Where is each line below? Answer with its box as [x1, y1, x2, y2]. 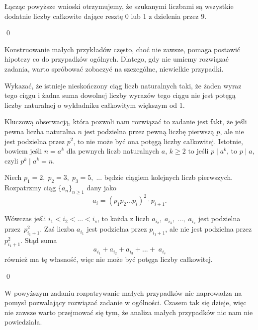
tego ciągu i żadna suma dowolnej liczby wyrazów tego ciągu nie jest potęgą [4, 90, 236, 100]
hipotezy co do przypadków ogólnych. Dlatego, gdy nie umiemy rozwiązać [4, 54, 229, 64]
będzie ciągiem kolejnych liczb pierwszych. [104, 172, 233, 182]
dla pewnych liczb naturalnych [66, 146, 160, 156]
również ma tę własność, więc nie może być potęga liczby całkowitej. [4, 254, 213, 264]
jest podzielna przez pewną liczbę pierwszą [84, 126, 214, 136]
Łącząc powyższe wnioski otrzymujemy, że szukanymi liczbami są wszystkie [4, 1, 234, 11]
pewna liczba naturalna [4, 126, 76, 136]
